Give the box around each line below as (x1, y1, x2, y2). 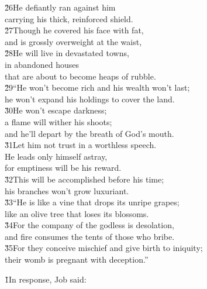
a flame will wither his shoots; (5, 115, 112, 128)
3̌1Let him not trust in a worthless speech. (5, 139, 157, 151)
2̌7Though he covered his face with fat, (5, 24, 144, 36)
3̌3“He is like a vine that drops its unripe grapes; (5, 196, 180, 208)
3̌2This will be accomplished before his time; (5, 173, 164, 185)
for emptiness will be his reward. (5, 161, 122, 174)
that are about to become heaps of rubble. (5, 70, 156, 82)
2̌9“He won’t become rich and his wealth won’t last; (5, 81, 190, 94)
